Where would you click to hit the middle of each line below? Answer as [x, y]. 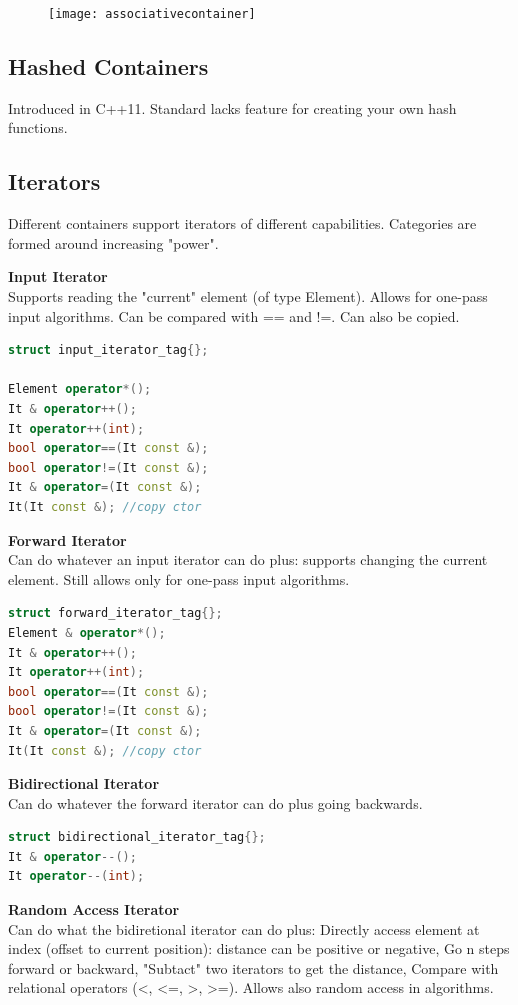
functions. [38, 127]
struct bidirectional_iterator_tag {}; [137, 837]
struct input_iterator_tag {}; [108, 350]
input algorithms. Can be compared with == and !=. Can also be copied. [234, 315]
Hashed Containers [108, 66]
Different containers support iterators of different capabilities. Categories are [242, 223]
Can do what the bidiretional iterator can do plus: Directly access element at [244, 928]
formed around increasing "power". [113, 242]
